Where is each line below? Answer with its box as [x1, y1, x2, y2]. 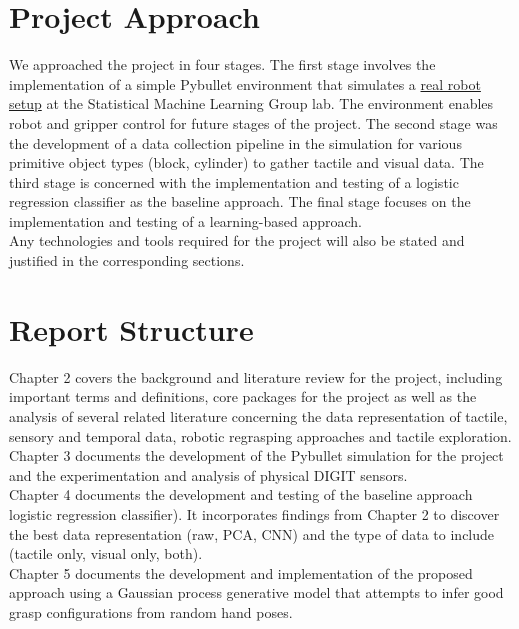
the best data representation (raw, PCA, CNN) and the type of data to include [9, 523, 495, 544]
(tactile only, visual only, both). [9, 543, 203, 564]
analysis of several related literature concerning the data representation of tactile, [9, 405, 508, 426]
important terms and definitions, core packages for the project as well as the [9, 386, 477, 407]
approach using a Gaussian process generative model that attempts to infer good [9, 582, 504, 603]
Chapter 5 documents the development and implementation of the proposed [9, 562, 473, 583]
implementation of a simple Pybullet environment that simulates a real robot [9, 73, 481, 94]
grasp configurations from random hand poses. [9, 601, 293, 622]
